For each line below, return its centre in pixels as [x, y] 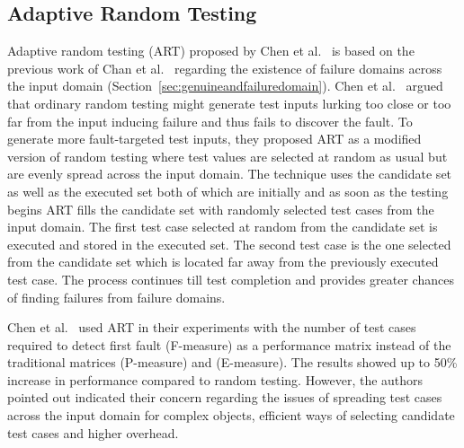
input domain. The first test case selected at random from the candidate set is [223, 227]
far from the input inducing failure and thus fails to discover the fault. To [210, 121]
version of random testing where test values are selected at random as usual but [228, 156]
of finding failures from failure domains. [116, 297]
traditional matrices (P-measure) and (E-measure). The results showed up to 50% [232, 362]
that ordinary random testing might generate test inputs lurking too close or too [229, 103]
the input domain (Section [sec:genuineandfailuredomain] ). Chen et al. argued [225, 86]
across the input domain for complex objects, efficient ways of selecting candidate [231, 415]
